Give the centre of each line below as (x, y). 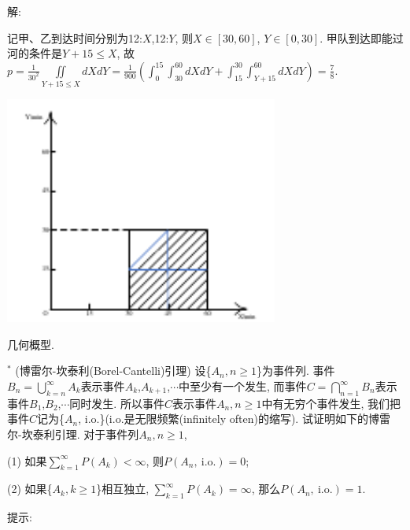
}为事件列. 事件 (295, 371)
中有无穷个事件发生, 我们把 (331, 403)
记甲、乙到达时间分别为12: (75, 37)
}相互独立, (123, 489)
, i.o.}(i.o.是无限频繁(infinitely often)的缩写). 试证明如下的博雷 (234, 419)
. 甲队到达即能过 (362, 37)
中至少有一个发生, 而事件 (243, 386)
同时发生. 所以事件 (117, 403)
